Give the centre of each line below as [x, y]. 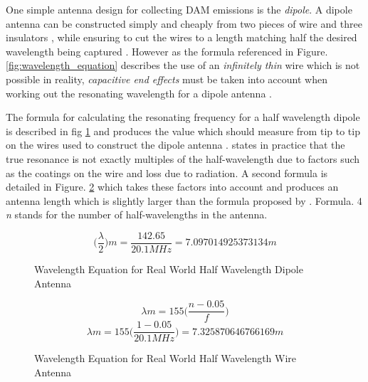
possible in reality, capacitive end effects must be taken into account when [167, 79]
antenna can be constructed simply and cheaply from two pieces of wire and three [184, 23]
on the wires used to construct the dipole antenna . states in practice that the [175, 145]
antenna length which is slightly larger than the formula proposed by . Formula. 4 [184, 200]
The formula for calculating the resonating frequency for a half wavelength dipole [183, 117]
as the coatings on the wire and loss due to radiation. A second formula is [167, 173]
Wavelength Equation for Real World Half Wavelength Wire [165, 358]
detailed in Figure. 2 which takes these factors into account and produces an [172, 187]
